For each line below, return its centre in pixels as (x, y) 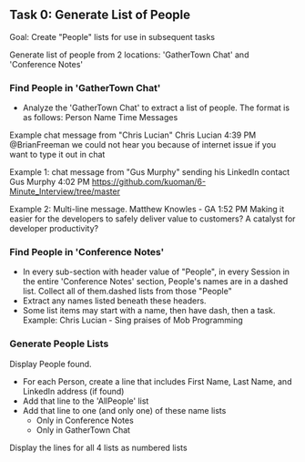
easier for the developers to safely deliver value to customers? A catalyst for (152, 219)
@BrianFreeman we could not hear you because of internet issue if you (143, 145)
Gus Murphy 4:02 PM (50, 182)
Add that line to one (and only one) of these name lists (124, 410)
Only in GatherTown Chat (83, 430)
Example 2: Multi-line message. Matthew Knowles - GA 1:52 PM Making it (147, 210)
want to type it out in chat (57, 155)
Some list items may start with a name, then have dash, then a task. (149, 311)
